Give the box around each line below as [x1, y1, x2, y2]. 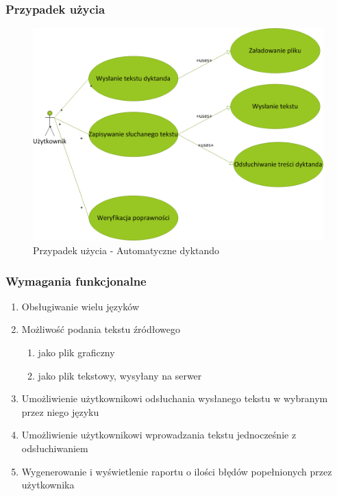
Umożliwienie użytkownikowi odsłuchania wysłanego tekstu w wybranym [21, 391, 328, 406]
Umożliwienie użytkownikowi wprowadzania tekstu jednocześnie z [21, 427, 297, 442]
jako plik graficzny [38, 345, 115, 360]
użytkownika [21, 478, 75, 492]
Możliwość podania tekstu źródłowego [21, 322, 181, 336]
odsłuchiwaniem [21, 441, 88, 456]
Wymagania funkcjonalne [5, 272, 147, 289]
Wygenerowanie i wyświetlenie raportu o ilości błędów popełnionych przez [21, 464, 332, 478]
